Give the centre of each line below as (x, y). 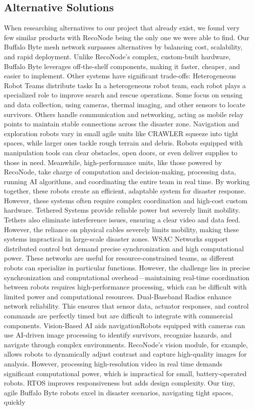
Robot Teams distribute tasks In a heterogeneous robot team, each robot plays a (125, 85)
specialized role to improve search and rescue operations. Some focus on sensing (123, 95)
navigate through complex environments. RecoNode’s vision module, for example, (126, 344)
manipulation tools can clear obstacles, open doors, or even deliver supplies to (121, 152)
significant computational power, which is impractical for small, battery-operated (125, 373)
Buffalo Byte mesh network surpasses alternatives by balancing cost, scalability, (123, 47)
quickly (15, 402)
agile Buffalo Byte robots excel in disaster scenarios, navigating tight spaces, (119, 392)
